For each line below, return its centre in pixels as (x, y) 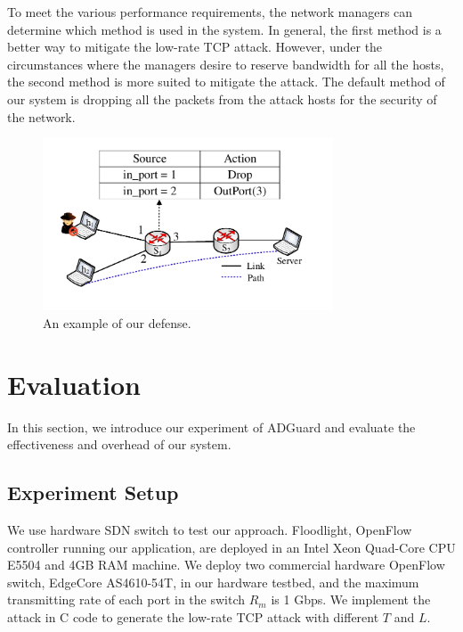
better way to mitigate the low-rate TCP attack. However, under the (195, 47)
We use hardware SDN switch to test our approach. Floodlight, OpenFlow (210, 530)
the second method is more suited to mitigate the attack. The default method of (226, 82)
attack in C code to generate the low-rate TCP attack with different (193, 616)
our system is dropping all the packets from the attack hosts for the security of (222, 98)
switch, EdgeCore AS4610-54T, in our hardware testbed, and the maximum (213, 582)
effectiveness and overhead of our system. (119, 444)
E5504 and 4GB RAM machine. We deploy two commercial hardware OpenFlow (226, 565)
